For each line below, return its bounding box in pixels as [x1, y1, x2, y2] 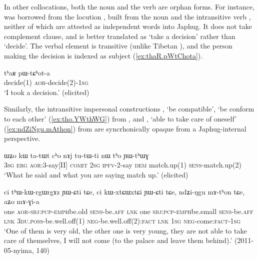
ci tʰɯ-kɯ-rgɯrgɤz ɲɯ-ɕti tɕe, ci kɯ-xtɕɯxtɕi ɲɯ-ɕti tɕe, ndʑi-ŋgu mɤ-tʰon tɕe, [4, 186, 245, 196]
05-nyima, [4, 245, 34, 255]
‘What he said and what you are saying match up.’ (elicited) [4, 169, 188, 179]
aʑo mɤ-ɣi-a [4, 196, 39, 206]
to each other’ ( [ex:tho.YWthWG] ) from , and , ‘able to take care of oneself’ [4, 113, 237, 123]
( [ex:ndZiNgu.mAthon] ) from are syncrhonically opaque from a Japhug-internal [4, 123, 246, 133]
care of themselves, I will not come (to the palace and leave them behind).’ [4, 235, 232, 245]
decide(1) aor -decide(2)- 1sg [4, 77, 88, 87]
